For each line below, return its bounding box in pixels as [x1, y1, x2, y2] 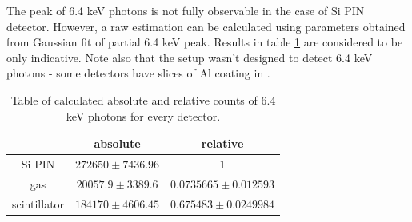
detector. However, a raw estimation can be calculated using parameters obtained [6, 18, 406, 34]
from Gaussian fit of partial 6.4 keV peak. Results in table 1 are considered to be [6, 34, 403, 50]
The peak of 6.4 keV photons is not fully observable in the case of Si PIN [6, 2, 365, 18]
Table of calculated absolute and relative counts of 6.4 [10, 91, 276, 108]
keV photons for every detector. [66, 107, 221, 124]
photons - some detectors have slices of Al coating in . [6, 65, 270, 81]
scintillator [12, 195, 65, 212]
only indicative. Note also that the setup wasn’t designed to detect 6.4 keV [6, 49, 373, 65]
